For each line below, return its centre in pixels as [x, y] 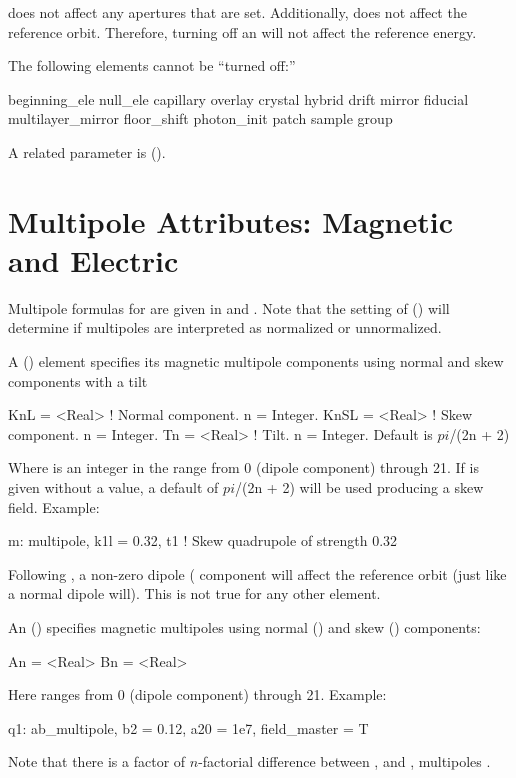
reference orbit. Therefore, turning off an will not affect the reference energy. [242, 31]
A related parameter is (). [87, 151]
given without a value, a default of [113, 487]
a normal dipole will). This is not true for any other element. [194, 593]
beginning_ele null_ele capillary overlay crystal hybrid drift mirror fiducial [238, 98]
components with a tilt [78, 380]
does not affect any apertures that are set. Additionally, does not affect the [237, 12]
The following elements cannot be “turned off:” [152, 65]
